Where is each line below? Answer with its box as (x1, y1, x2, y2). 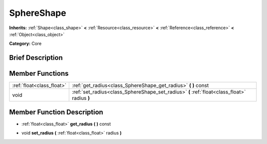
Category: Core (9, 41, 42, 47)
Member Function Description (9, 108, 103, 116)
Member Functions (9, 69, 69, 78)
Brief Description (9, 53, 63, 62)
